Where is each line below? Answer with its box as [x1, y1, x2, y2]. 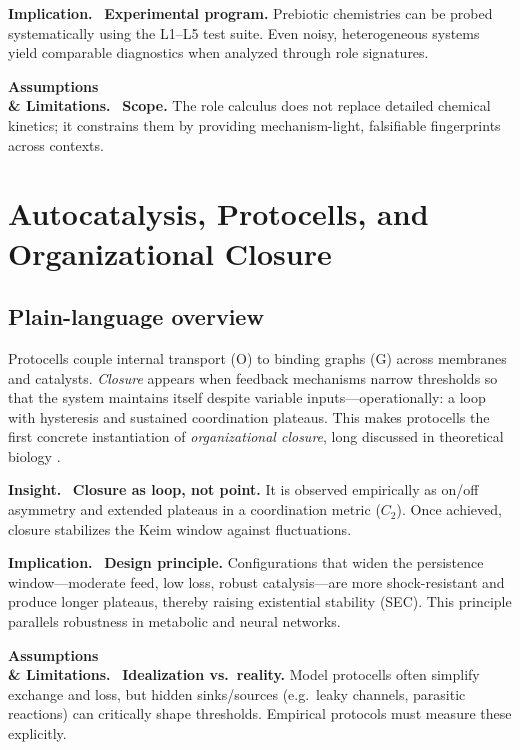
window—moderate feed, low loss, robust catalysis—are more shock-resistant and [8, 571, 505, 592]
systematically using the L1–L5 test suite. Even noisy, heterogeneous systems [8, 22, 480, 43]
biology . [8, 445, 61, 466]
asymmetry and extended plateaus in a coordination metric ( [8, 499, 381, 520]
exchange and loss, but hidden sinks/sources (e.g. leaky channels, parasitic [8, 683, 466, 704]
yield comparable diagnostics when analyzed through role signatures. [8, 42, 429, 63]
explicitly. [8, 723, 67, 744]
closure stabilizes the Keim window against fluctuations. [8, 518, 352, 539]
